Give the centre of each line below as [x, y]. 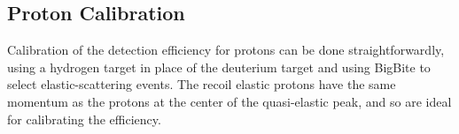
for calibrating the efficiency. [84, 119]
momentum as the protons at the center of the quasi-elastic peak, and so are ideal [229, 101]
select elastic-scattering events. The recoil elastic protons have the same [202, 84]
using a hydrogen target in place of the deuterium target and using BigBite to [219, 67]
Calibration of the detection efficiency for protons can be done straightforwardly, [226, 50]
